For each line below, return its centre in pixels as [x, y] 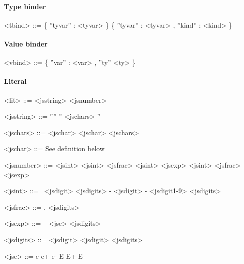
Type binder [25, 6]
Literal [15, 81]
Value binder [26, 43]
